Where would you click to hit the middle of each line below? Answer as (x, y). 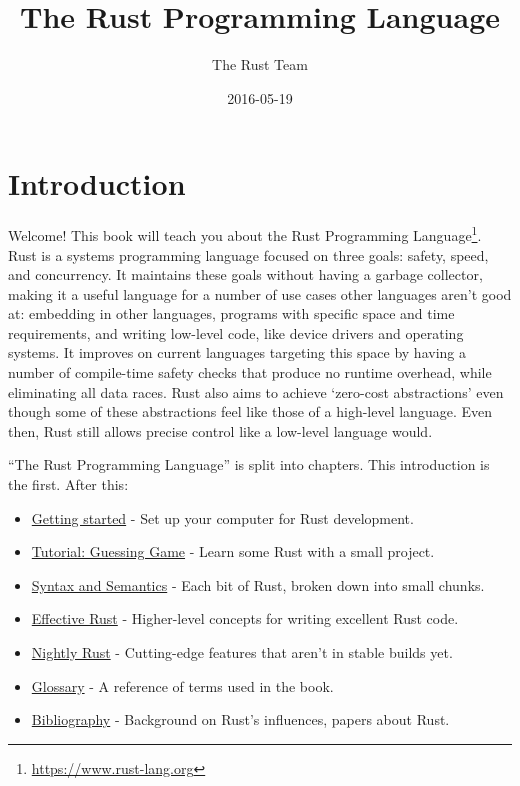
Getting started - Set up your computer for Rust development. (222, 517)
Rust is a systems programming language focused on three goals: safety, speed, (248, 254)
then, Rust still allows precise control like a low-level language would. (220, 430)
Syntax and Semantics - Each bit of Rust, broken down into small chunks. (258, 584)
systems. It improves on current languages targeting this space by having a (237, 352)
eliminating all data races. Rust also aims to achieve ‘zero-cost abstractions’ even (256, 391)
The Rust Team (260, 64)
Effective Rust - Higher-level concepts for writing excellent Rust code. (245, 618)
